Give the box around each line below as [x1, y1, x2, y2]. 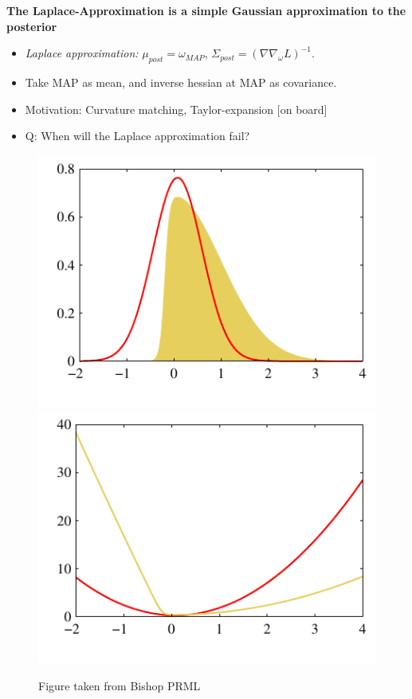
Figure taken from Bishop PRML [38, 678, 201, 694]
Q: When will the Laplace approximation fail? [25, 127, 250, 144]
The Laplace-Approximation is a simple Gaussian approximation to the [6, 2, 406, 18]
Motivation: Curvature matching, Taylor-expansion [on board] [25, 100, 328, 117]
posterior [6, 18, 57, 34]
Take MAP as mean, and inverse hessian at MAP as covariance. [25, 73, 337, 90]
